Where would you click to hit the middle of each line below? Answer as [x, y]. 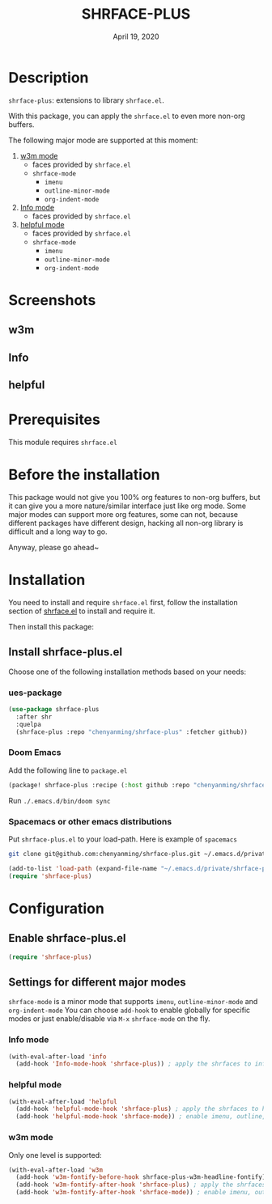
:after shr [34, 717]
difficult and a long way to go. [58, 532]
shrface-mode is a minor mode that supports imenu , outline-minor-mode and [133, 1002]
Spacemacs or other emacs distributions [90, 821]
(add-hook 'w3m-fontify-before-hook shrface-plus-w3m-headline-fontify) [141, 1177]
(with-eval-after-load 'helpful [63, 1101]
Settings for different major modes [97, 982]
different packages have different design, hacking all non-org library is [126, 523]
